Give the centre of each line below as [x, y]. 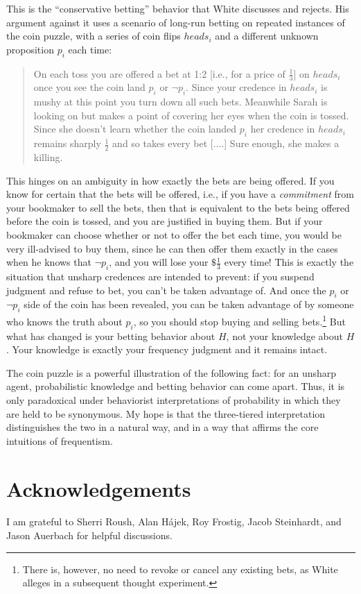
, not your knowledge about [285, 336]
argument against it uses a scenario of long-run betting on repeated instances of [176, 22]
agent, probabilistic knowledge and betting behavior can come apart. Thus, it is [176, 386]
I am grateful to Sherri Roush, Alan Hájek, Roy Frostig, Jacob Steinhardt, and [174, 521]
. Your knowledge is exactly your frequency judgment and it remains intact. [167, 349]
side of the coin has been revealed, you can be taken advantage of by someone [189, 304]
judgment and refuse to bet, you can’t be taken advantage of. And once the [166, 290]
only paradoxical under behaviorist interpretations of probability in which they [174, 399]
